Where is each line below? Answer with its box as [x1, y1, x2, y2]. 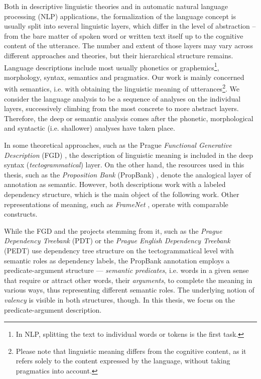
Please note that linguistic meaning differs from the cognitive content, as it [16, 345, 246, 356]
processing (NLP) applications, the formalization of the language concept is [4, 11, 236, 21]
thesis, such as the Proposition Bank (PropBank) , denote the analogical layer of [4, 169, 251, 179]
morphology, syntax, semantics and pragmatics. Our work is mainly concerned [4, 71, 244, 82]
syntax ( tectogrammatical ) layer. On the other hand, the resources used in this [4, 159, 244, 170]
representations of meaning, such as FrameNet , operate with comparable [4, 199, 228, 209]
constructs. [4, 209, 38, 219]
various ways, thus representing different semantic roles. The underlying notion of [4, 285, 254, 295]
